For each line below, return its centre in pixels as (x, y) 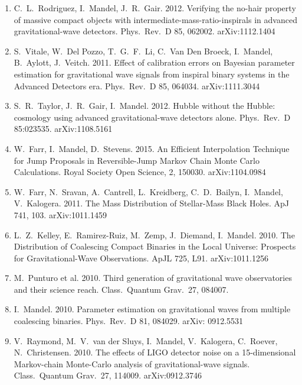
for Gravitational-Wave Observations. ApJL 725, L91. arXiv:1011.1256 (141, 258)
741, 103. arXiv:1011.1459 (60, 214)
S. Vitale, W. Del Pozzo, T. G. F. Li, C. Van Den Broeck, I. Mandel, (143, 51)
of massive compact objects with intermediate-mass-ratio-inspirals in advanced (155, 19)
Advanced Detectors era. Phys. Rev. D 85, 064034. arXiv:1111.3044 (137, 85)
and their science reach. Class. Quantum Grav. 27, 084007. (121, 289)
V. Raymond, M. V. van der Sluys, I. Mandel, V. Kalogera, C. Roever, (146, 340)
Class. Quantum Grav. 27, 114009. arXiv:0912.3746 (108, 375)
